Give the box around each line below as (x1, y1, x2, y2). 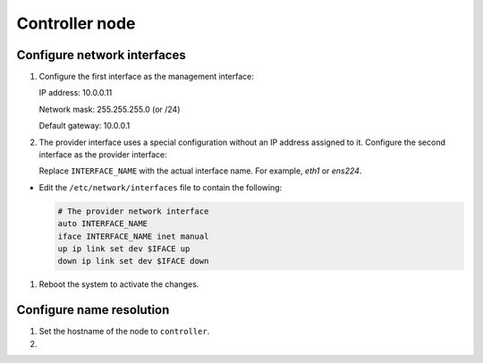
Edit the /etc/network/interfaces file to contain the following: (38, 181, 283, 192)
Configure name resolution (16, 302, 170, 317)
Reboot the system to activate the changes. (38, 279, 199, 290)
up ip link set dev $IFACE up (57, 243, 191, 254)
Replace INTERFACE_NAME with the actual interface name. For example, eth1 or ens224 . (38, 165, 362, 176)
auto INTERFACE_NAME (57, 219, 148, 229)
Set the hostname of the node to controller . (38, 326, 210, 337)
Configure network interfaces (16, 47, 187, 63)
